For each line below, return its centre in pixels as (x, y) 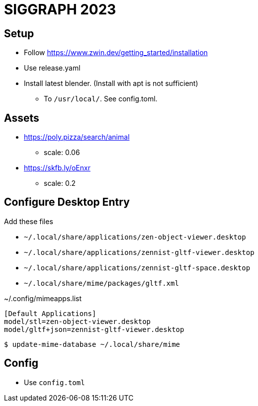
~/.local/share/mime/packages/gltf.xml (101, 283)
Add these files (29, 221)
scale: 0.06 (62, 153)
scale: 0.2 (60, 183)
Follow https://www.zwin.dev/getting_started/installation (116, 53)
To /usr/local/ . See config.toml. (101, 99)
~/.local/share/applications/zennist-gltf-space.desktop (137, 268)
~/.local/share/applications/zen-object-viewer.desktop (135, 237)
